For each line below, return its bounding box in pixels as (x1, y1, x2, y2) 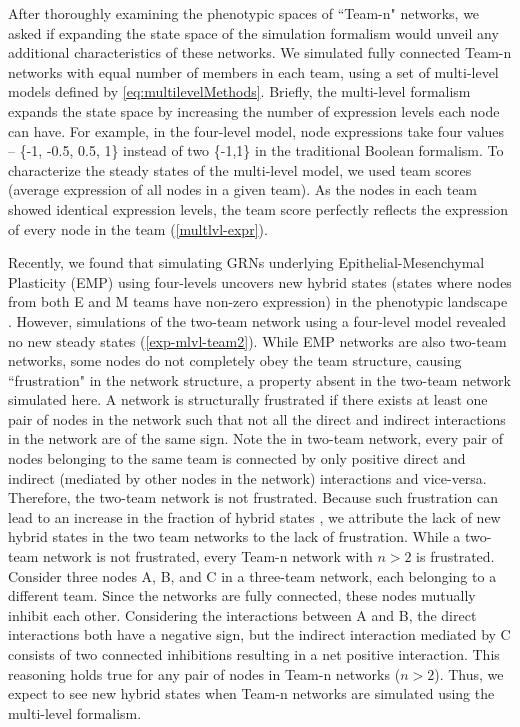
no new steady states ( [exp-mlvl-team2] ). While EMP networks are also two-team (8, 330, 507, 351)
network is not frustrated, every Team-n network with (42, 546, 373, 567)
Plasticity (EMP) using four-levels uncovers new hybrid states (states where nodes (8, 271, 512, 292)
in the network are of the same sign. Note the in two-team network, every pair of (8, 428, 503, 449)
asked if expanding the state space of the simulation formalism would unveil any (8, 22, 499, 43)
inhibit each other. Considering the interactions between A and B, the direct (8, 604, 477, 625)
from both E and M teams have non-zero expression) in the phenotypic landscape (8, 291, 508, 312)
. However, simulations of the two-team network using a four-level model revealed (8, 310, 507, 331)
